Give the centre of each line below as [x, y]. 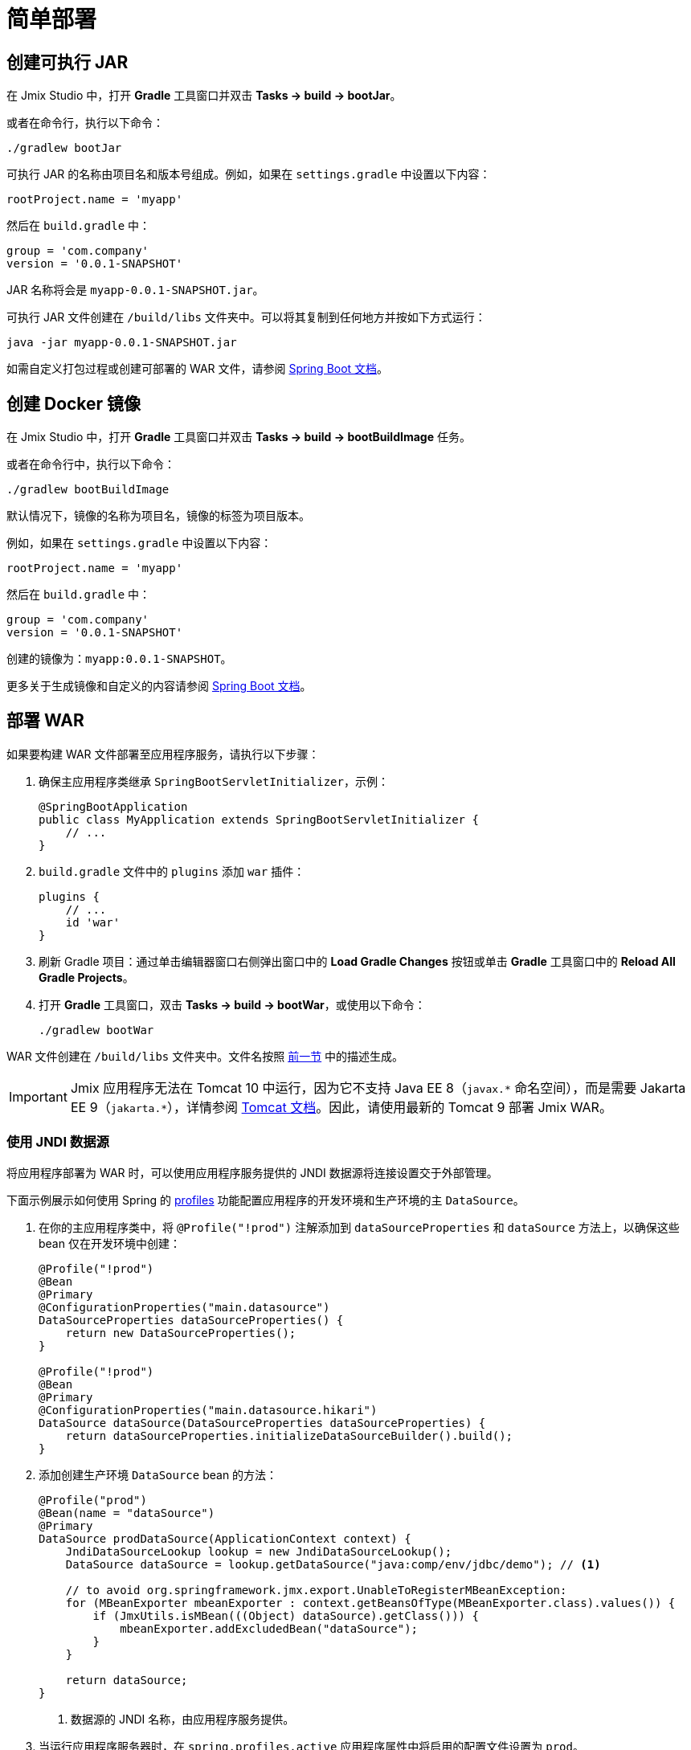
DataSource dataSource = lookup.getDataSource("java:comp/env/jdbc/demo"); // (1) [333, 1564]
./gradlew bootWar [96, 1030]
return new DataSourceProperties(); [181, 1333]
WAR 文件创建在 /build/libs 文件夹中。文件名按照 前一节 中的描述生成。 [205, 1056]
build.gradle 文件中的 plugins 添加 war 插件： [172, 871]
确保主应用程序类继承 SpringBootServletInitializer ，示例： [214, 781]
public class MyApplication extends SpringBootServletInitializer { [259, 819]
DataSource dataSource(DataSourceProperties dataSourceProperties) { [262, 1423]
